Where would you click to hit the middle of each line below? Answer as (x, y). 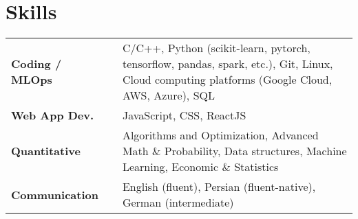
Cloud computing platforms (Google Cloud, (227, 80)
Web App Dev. (53, 115)
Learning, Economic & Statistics (200, 167)
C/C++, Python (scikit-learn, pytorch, (216, 48)
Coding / (36, 64)
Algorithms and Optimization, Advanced (220, 135)
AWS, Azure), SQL (168, 95)
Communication (55, 194)
